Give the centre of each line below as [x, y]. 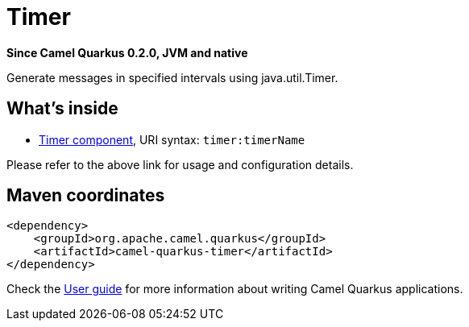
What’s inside [62, 109]
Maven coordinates [86, 196]
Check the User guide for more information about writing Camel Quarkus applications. [235, 289]
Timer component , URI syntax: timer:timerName [172, 139]
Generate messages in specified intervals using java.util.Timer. [172, 77]
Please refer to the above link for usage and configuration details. [180, 164]
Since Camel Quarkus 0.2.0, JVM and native [127, 52]
